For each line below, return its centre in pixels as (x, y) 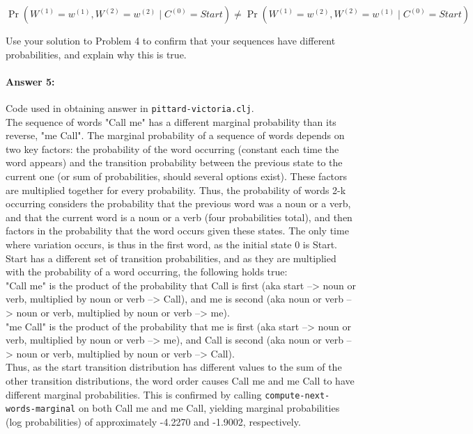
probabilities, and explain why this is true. (96, 54)
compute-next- (297, 395)
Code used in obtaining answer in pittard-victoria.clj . (130, 107)
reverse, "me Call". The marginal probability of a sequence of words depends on (175, 135)
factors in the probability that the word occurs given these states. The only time (177, 231)
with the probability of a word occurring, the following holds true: (147, 272)
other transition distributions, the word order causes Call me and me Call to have (180, 380)
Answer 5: (30, 81)
